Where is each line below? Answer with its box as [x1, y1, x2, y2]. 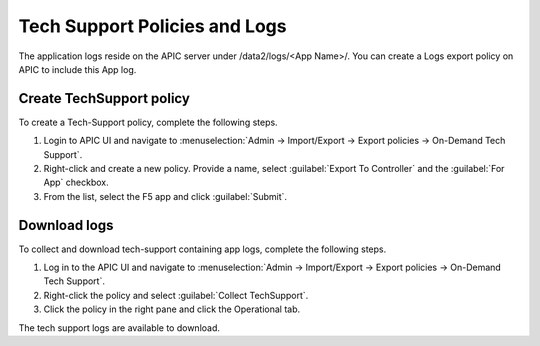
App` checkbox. [43, 176, 109, 189]
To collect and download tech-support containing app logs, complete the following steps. [18, 243, 387, 255]
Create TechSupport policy [18, 90, 190, 107]
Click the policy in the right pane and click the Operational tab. [43, 303, 301, 315]
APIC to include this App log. [18, 63, 137, 75]
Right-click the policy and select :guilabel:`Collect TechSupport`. [43, 289, 309, 301]
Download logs [18, 216, 114, 234]
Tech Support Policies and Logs [18, 15, 287, 37]
